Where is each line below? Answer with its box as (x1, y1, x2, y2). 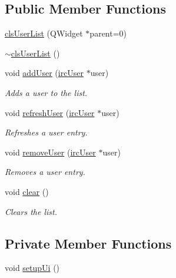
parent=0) (89, 27, 127, 39)
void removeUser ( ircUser (5, 145, 96, 158)
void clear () (5, 185, 49, 197)
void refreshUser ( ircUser (5, 106, 95, 118)
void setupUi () (5, 262, 60, 274)
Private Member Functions (5, 234, 172, 252)
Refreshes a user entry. (5, 126, 88, 138)
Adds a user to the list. (5, 86, 88, 98)
